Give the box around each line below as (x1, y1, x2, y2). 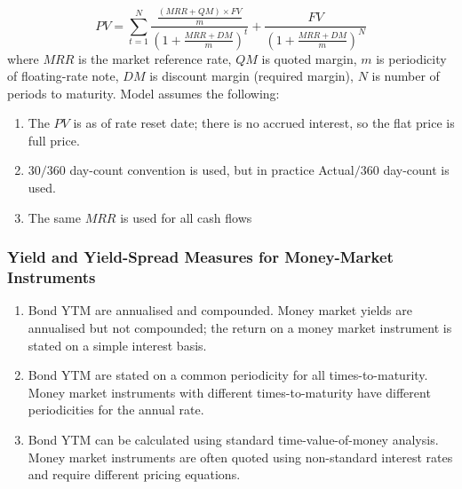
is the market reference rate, (78, 49, 232, 67)
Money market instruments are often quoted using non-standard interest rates (28, 447, 453, 466)
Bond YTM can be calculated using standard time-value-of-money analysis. (28, 430, 439, 448)
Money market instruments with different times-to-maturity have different (28, 383, 431, 401)
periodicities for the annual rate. (28, 400, 204, 419)
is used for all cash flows (120, 208, 252, 226)
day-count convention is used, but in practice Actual (69, 161, 354, 179)
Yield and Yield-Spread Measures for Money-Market (7, 246, 394, 268)
